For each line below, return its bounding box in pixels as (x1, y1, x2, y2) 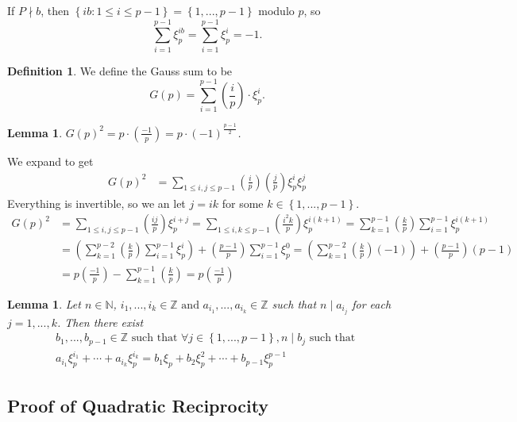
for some (222, 194, 264, 211)
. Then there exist (56, 313, 144, 330)
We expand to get (7, 152, 94, 169)
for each (352, 295, 392, 312)
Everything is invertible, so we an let (7, 194, 186, 211)
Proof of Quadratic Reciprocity (7, 393, 269, 417)
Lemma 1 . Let (7, 295, 81, 312)
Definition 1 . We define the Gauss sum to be (7, 62, 233, 79)
